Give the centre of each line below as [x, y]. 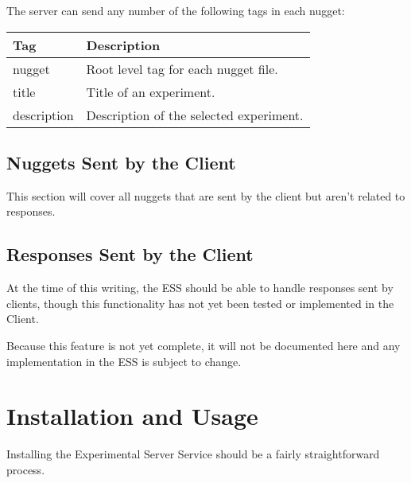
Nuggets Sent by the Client [121, 162]
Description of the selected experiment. [195, 115]
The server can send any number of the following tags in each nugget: [176, 10]
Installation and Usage [132, 416]
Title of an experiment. [151, 92]
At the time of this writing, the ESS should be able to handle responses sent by [200, 288]
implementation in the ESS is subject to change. [124, 361]
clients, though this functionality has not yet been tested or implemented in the [200, 303]
